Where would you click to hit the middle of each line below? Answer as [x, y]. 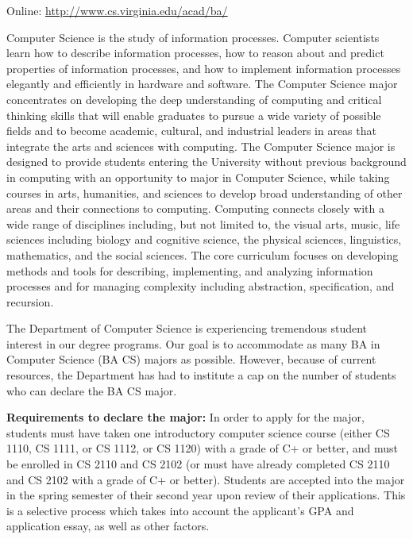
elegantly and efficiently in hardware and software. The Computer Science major [202, 84]
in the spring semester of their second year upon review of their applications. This [206, 495]
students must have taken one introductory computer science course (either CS [198, 432]
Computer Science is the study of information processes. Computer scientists [193, 37]
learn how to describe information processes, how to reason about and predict [195, 53]
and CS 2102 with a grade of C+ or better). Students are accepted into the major [206, 479]
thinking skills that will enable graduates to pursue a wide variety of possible [194, 115]
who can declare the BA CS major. [92, 390]
